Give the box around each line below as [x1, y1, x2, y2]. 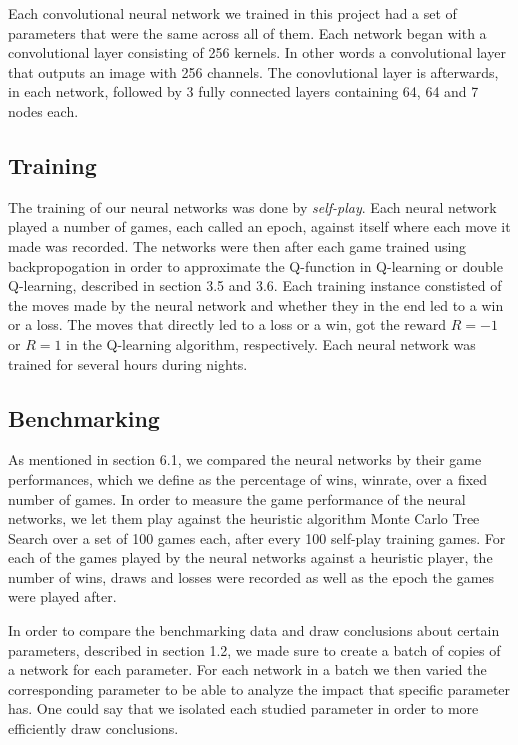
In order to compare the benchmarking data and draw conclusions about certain [8, 620, 500, 641]
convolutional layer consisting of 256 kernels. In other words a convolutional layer [8, 42, 506, 63]
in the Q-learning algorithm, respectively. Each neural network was [66, 333, 476, 354]
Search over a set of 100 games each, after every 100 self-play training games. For [8, 527, 506, 548]
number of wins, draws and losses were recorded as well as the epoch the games [8, 566, 495, 587]
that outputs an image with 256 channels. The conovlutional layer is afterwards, [8, 61, 499, 82]
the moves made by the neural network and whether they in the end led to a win [8, 294, 504, 315]
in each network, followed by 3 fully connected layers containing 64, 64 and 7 [8, 81, 479, 102]
